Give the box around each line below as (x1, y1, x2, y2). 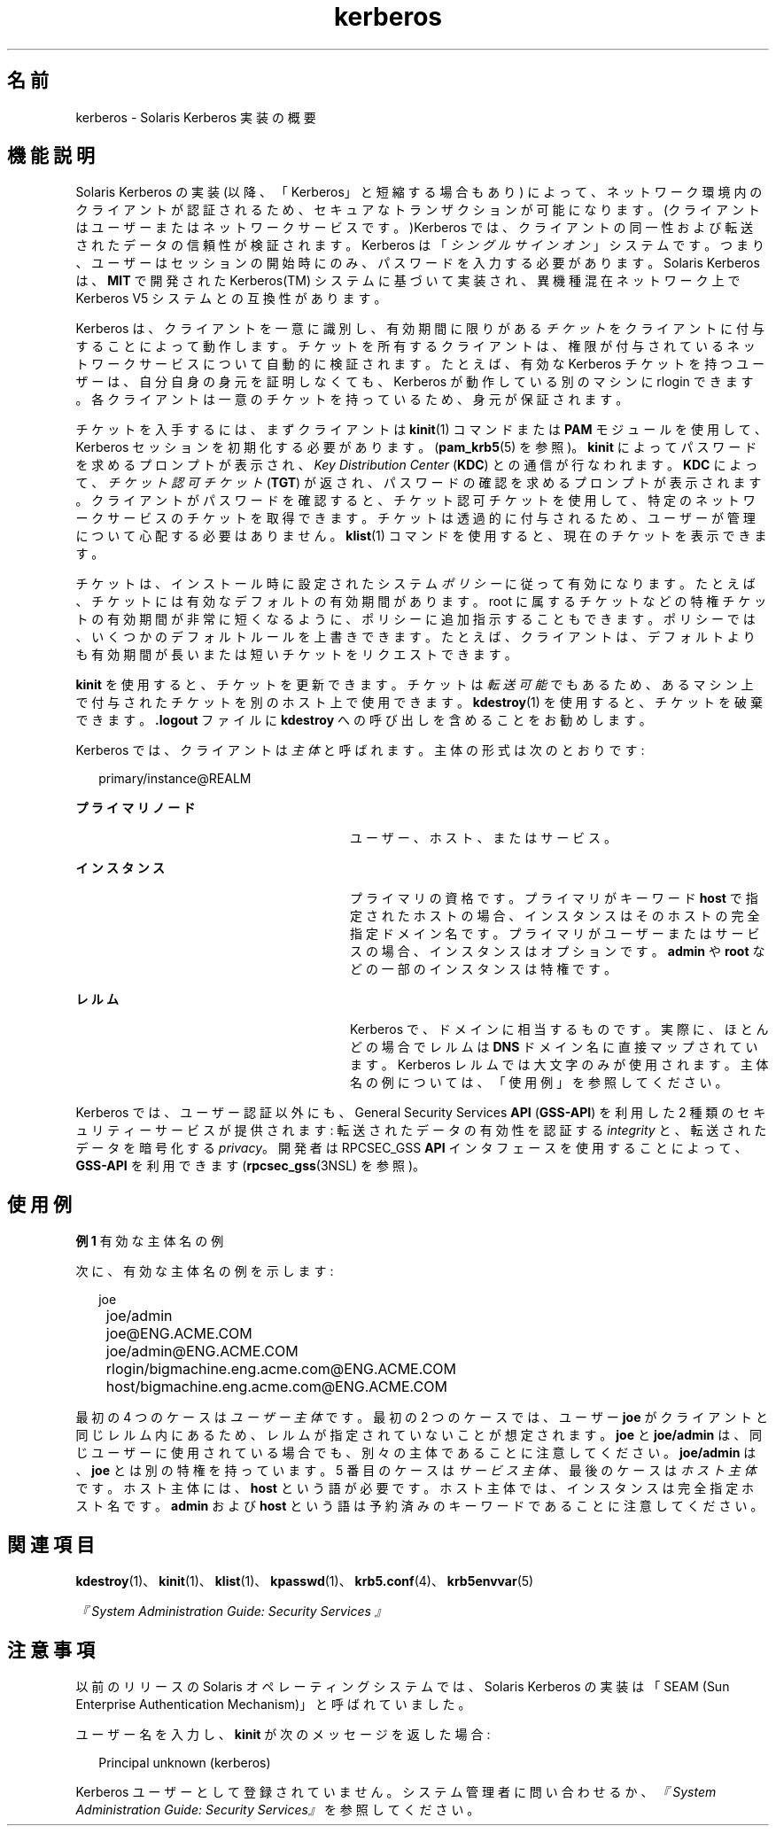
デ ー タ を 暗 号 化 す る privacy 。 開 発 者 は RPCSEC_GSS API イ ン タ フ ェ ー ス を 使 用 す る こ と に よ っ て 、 (75, 1140, 748, 1156)
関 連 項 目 (7, 1533, 95, 1556)
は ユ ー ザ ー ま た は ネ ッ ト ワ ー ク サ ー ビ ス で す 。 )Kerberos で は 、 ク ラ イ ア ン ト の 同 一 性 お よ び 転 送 (75, 220, 754, 236)
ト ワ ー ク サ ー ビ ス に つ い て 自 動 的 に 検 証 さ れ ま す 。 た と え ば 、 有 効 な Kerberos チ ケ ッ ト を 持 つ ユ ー (75, 356, 764, 372)
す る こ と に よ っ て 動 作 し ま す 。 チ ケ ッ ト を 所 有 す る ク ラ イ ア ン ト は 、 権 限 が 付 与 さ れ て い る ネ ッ (75, 338, 756, 354)
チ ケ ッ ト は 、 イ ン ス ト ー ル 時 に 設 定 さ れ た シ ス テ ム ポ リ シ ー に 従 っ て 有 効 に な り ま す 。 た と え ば (75, 576, 756, 592)
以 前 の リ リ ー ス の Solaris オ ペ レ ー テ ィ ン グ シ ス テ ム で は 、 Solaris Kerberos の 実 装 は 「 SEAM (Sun (75, 1678, 730, 1694)
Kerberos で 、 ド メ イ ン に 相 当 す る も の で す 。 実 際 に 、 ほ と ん (350, 1021, 769, 1037)
